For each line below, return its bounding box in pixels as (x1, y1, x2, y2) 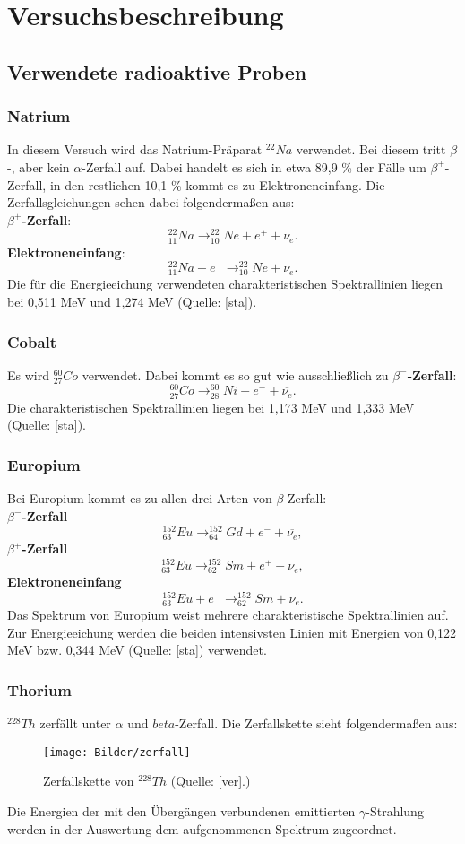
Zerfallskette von (43, 771, 134, 790)
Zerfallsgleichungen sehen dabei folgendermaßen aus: (7, 193, 295, 212)
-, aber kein (7, 157, 70, 176)
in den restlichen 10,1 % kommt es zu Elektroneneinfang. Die (49, 175, 385, 194)
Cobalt (7, 330, 57, 352)
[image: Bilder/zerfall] (43, 745, 191, 759)
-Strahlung (366, 801, 424, 820)
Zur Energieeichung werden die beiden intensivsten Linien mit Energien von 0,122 (7, 622, 457, 641)
